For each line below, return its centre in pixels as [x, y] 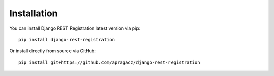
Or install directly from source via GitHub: [53, 51]
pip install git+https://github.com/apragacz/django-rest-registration [109, 62]
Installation [33, 13]
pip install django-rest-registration [67, 40]
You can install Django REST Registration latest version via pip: [75, 28]
